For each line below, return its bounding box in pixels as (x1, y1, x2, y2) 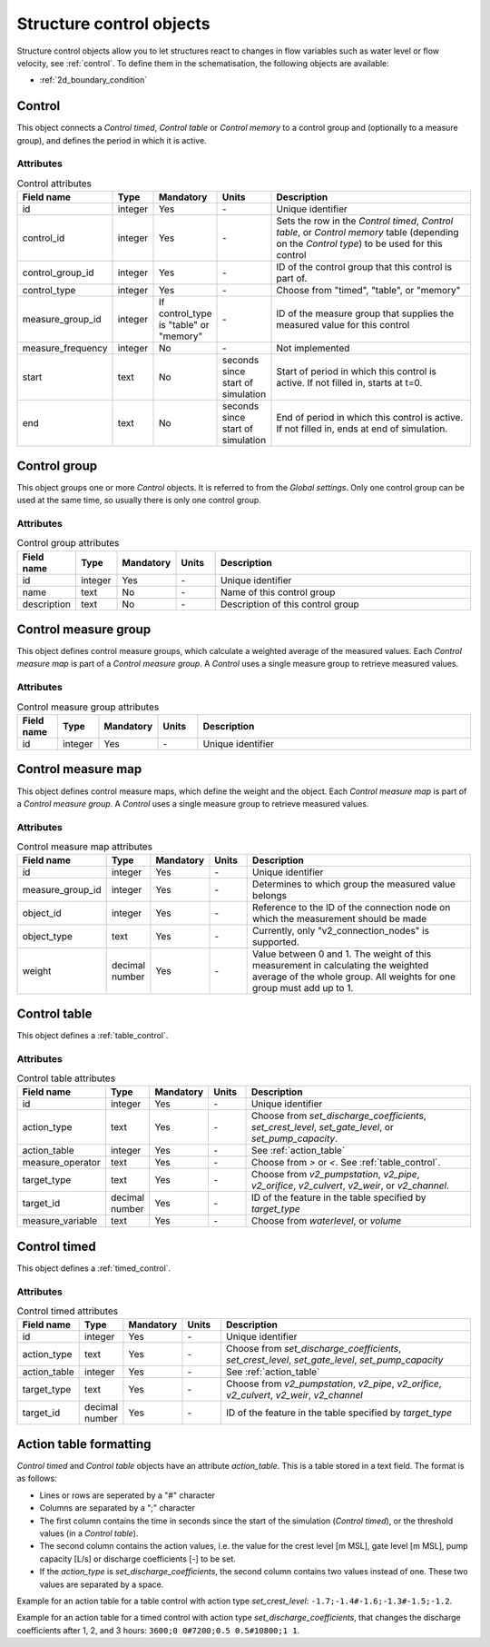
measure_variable (22, 1215, 98, 1227)
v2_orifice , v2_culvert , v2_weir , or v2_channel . (250, 1179, 449, 1192)
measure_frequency (22, 342, 108, 354)
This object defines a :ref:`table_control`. (16, 1029, 169, 1040)
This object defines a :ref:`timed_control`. (16, 1263, 171, 1274)
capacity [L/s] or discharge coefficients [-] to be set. (39, 1553, 236, 1564)
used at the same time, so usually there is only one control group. (16, 495, 262, 506)
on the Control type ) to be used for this (276, 237, 443, 250)
